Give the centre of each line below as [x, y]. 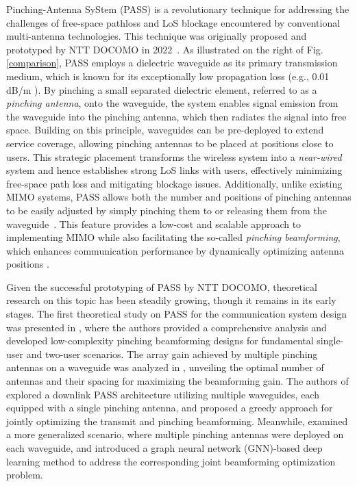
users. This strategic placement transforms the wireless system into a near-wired [174, 156]
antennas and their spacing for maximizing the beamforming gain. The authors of [177, 381]
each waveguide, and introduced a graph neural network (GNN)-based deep [164, 448]
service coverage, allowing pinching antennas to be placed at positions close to [170, 143]
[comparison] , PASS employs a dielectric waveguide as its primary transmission [172, 63]
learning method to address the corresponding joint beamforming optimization [171, 461]
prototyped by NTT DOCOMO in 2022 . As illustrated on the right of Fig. [165, 49]
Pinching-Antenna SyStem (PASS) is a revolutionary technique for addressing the [178, 9]
